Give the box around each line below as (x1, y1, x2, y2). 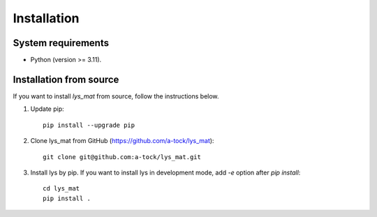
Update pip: (30, 105, 64, 113)
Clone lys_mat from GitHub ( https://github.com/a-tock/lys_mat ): (30, 137, 214, 145)
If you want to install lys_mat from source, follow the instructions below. (13, 91, 219, 100)
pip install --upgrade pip (43, 121, 135, 129)
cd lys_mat (43, 185, 80, 193)
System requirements (13, 37, 110, 49)
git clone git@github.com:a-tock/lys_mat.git (43, 153, 202, 160)
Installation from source (13, 73, 119, 85)
